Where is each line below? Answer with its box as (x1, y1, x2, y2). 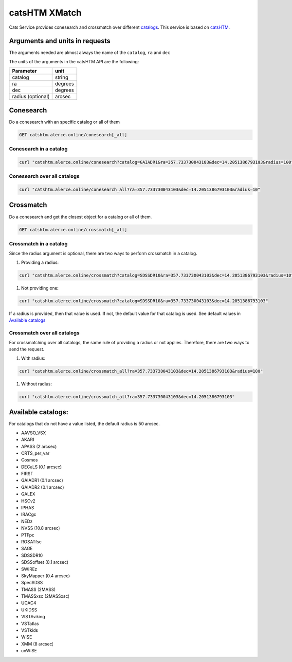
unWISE (21, 648, 37, 654)
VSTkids (21, 627, 38, 633)
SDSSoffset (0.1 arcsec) (21, 559, 69, 565)
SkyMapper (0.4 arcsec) (21, 572, 70, 579)
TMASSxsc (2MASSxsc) (21, 593, 70, 599)
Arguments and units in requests (9, 37, 110, 45)
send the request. (9, 346, 45, 352)
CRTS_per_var (21, 450, 50, 456)
